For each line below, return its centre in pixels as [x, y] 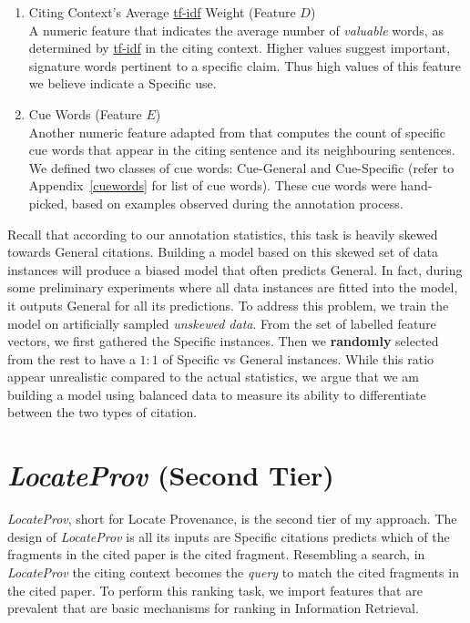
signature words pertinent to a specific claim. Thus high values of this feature [245, 65]
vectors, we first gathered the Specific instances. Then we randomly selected [223, 341]
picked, [48, 203]
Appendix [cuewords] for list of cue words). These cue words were [212, 185]
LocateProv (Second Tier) [171, 475]
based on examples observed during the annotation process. [237, 203]
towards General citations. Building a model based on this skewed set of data [223, 252]
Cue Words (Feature [85, 113]
